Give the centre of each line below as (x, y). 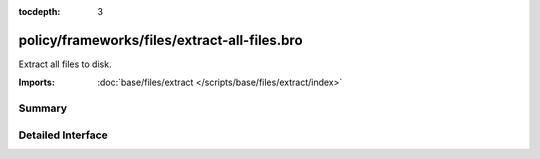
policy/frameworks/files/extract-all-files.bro (161, 40)
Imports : (36, 82)
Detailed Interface (63, 135)
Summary (43, 108)
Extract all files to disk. (65, 64)
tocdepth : (39, 11)
